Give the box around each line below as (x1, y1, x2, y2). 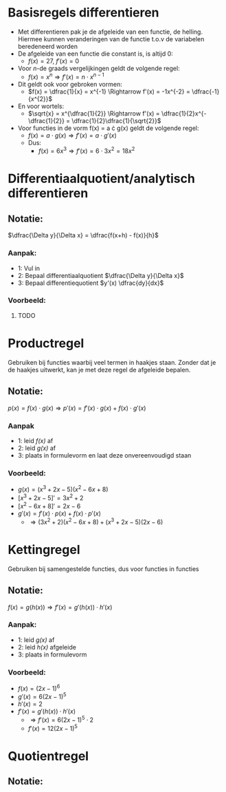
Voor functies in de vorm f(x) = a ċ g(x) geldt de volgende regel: (17, 124, 199, 132)
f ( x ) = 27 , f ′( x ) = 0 (27, 56, 80, 65)
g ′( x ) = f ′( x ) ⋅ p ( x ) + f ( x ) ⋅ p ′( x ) (17, 509, 102, 517)
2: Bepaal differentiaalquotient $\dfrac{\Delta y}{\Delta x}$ (17, 271, 184, 279)
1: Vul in (17, 264, 41, 272)
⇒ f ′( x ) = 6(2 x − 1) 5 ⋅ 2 (30, 714, 94, 724)
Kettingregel (8, 542, 80, 557)
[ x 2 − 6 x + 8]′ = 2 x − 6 (17, 501, 81, 511)
